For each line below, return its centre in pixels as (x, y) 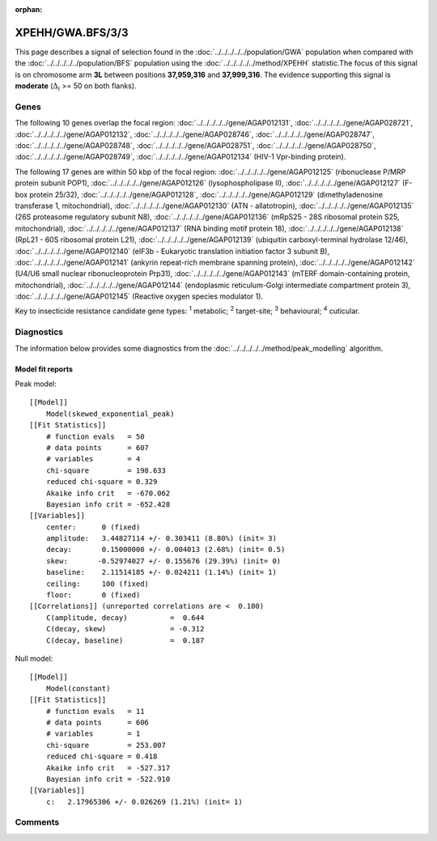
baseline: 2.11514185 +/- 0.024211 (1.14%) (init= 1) (161, 572)
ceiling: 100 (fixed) (98, 584)
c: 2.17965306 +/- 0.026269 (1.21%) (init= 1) (144, 802)
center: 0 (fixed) (93, 527)
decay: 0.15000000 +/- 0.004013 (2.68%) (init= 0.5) (165, 550)
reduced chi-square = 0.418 (102, 756)
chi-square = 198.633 (106, 470)
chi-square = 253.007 (106, 745)
